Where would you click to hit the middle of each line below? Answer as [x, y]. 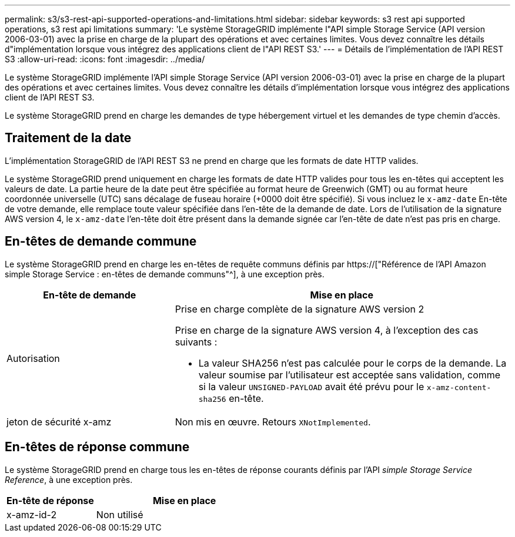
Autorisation [33, 358]
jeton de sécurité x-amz [59, 422]
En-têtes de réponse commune [97, 447]
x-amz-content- [459, 387]
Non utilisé [120, 514]
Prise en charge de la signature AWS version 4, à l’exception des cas [327, 330]
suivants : [196, 342]
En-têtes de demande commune [101, 241]
